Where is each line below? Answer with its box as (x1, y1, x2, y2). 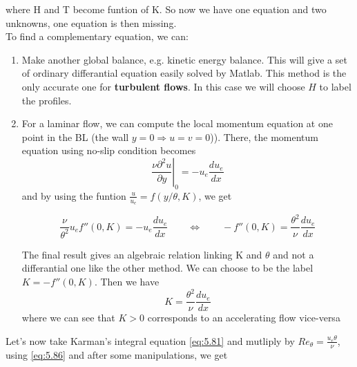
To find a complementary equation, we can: (6, 29, 189, 44)
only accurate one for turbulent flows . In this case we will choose (21, 79, 305, 93)
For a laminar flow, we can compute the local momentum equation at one (21, 116, 333, 131)
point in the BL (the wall (21, 129, 129, 144)
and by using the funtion (21, 188, 126, 203)
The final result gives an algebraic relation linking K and (21, 247, 262, 261)
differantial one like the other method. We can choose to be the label (21, 261, 313, 275)
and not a (273, 247, 314, 261)
